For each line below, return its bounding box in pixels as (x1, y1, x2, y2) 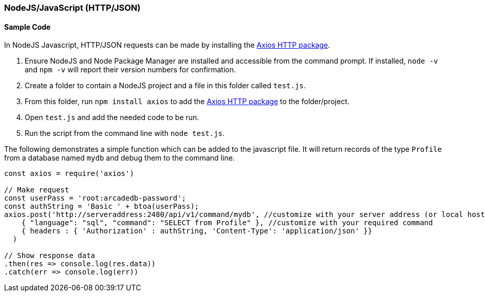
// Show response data (4, 251, 96, 260)
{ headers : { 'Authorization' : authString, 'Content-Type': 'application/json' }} (21, 227, 372, 235)
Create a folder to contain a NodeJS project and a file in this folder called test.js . (25, 81, 306, 90)
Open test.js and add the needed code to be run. (25, 113, 199, 122)
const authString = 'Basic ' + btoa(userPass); (4, 202, 199, 211)
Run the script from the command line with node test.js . (25, 129, 225, 138)
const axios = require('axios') (4, 169, 134, 178)
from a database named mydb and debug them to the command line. (4, 153, 235, 163)
